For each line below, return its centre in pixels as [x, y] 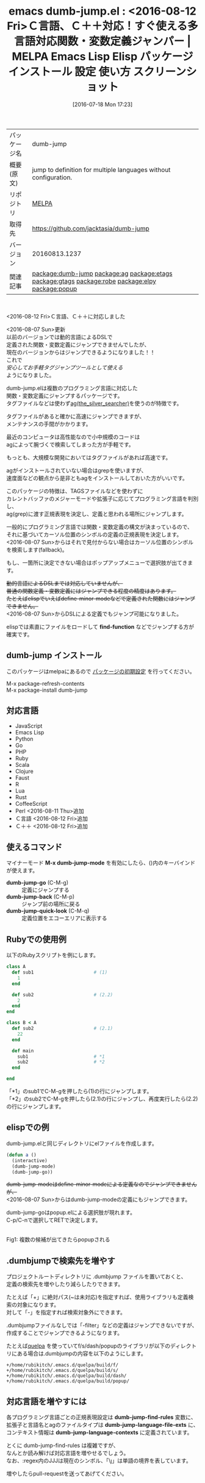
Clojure [24, 771]
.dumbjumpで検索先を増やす [61, 1261]
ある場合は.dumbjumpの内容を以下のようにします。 [81, 1354]
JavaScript [29, 726]
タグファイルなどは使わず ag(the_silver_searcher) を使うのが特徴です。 [94, 403]
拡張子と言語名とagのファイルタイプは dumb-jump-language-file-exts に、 [103, 1425]
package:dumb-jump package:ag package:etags [102, 273]
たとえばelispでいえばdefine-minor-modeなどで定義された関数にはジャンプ [101, 598]
